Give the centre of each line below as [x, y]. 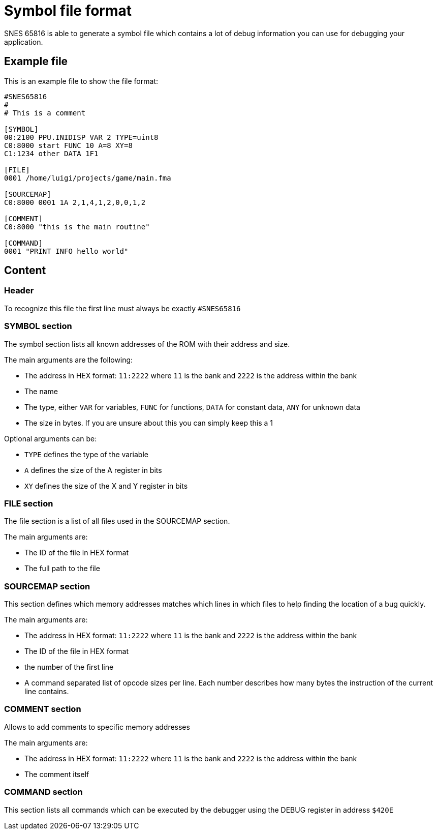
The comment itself [57, 774]
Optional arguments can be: [51, 438]
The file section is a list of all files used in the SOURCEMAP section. [117, 521]
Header [19, 291]
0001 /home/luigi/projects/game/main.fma [88, 178]
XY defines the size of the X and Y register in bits [106, 486]
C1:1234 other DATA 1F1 [51, 153]
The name [41, 391]
